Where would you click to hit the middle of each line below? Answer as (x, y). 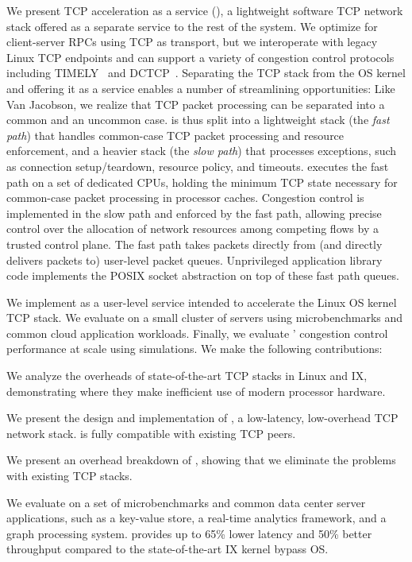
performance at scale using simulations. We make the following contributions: (194, 349)
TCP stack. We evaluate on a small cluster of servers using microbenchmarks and (205, 318)
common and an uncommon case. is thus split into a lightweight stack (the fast (198, 120)
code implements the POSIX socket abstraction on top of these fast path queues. (203, 275)
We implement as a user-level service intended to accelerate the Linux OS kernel (202, 302)
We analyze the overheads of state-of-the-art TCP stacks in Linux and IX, (187, 376)
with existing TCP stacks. (69, 476)
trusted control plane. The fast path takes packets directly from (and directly (194, 244)
